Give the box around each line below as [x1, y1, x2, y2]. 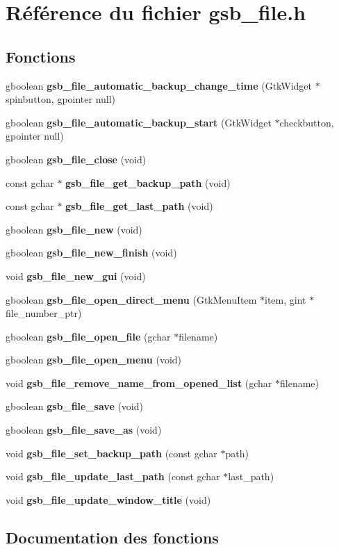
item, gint [265, 292, 306, 306]
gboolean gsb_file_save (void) [6, 399, 143, 413]
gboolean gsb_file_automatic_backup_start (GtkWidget [6, 115, 272, 129]
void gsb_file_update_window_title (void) [6, 492, 211, 507]
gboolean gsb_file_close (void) [6, 151, 147, 166]
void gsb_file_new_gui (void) [6, 268, 146, 283]
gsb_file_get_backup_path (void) [65, 175, 231, 190]
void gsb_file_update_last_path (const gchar [6, 469, 220, 484]
